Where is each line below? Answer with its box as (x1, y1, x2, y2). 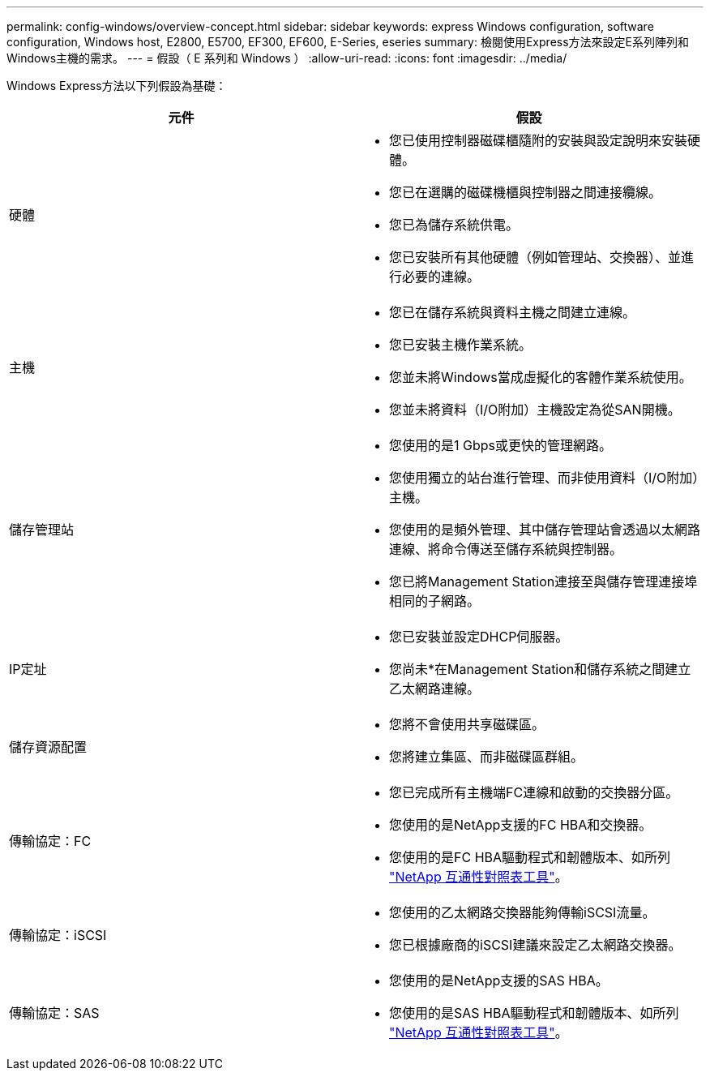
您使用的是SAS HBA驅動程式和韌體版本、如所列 (389, 1005, 679, 1021)
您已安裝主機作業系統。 (389, 337, 532, 353)
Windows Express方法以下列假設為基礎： (6, 79, 227, 92)
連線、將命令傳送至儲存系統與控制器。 (389, 541, 623, 557)
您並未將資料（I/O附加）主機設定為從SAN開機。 (389, 401, 681, 418)
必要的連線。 (402, 268, 481, 285)
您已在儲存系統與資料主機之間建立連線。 (389, 304, 636, 320)
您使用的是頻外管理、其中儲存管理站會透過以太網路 (389, 521, 701, 538)
